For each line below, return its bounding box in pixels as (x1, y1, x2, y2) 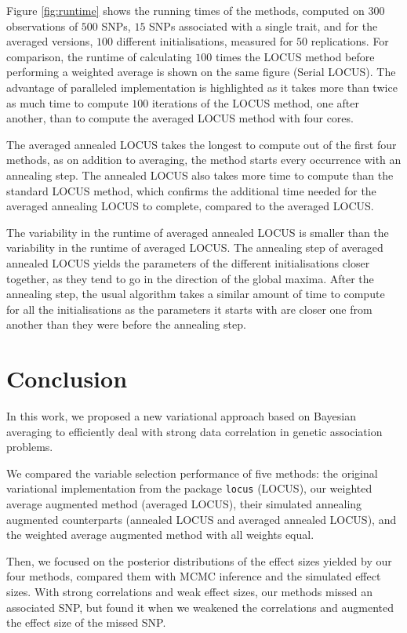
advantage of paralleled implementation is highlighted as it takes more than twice (6, 78, 398, 95)
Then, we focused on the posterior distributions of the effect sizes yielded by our (6, 552, 392, 569)
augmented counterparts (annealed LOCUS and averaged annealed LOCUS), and (6, 511, 397, 527)
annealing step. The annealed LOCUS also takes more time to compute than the (6, 166, 394, 183)
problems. (6, 438, 53, 455)
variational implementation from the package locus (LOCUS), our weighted (6, 480, 372, 497)
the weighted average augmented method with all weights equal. (6, 526, 314, 543)
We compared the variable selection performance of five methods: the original (6, 464, 378, 481)
